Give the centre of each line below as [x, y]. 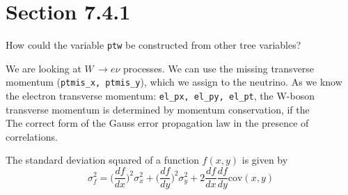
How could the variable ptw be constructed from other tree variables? [153, 45]
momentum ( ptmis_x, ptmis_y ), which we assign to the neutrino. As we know [174, 82]
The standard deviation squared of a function [102, 160]
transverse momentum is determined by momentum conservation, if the [158, 109]
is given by [265, 160]
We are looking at [43, 68]
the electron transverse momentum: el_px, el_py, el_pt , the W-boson [160, 96]
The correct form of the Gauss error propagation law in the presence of [157, 123]
